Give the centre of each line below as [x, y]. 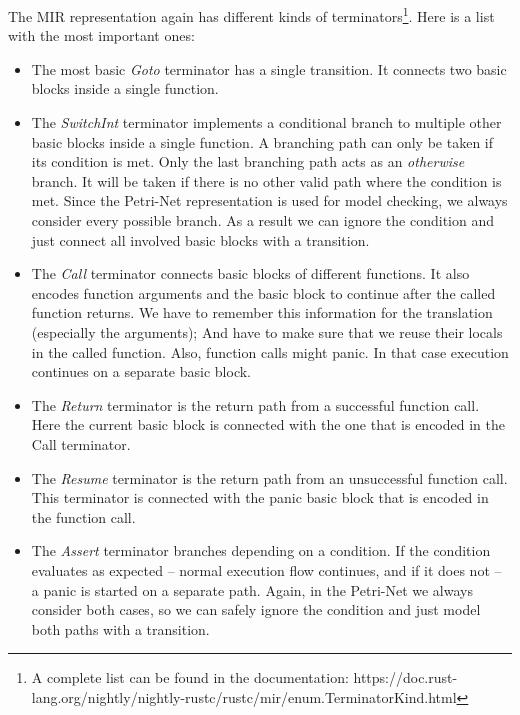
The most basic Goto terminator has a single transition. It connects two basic [269, 68]
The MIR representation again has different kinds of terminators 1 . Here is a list [251, 14]
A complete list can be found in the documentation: [190, 677]
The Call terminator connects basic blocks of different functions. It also [250, 273]
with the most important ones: [101, 35]
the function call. [83, 516]
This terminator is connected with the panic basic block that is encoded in [260, 497]
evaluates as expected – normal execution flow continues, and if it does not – [266, 569]
